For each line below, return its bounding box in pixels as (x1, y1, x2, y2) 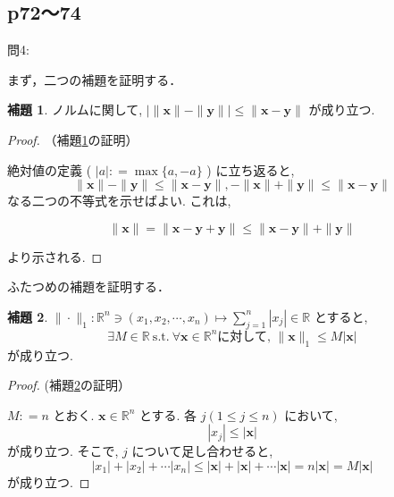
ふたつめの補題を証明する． (7, 277, 170, 296)
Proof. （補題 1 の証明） (7, 130, 138, 148)
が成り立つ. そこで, (7, 442, 119, 460)
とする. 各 (138, 405, 197, 424)
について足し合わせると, (131, 442, 273, 460)
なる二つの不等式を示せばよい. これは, (7, 191, 231, 210)
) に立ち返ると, (206, 160, 295, 179)
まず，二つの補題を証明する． (7, 70, 182, 88)
